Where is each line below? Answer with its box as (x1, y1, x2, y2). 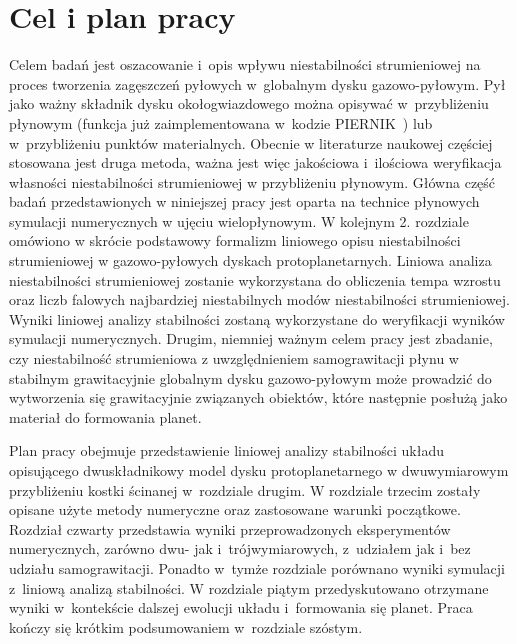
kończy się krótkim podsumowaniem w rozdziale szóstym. (9, 616, 363, 637)
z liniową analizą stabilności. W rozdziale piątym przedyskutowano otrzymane (9, 577, 489, 598)
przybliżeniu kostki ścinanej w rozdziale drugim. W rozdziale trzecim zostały (9, 479, 481, 500)
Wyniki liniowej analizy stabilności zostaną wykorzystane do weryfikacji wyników (9, 308, 505, 329)
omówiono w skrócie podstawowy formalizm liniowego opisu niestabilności (9, 230, 461, 251)
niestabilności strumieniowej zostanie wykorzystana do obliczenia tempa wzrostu (9, 269, 501, 290)
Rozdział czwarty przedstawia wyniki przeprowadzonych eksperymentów (9, 518, 451, 539)
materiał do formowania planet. (9, 406, 202, 427)
